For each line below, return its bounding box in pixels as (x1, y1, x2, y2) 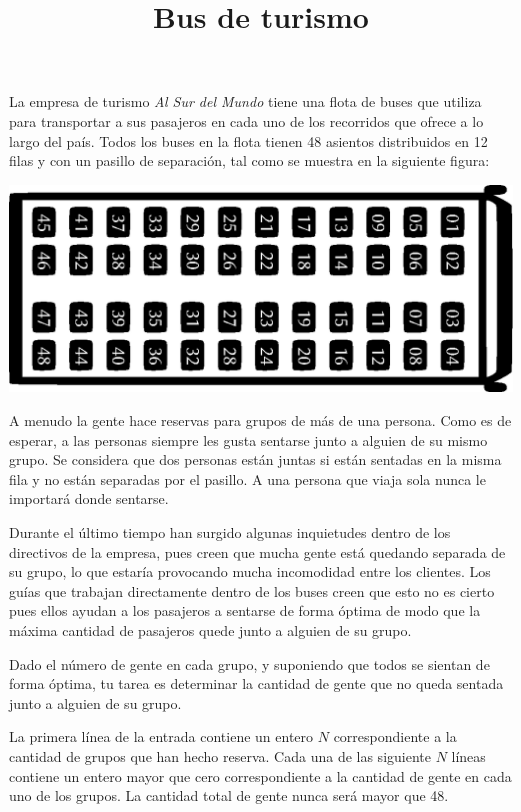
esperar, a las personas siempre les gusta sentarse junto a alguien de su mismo (9, 429, 488, 450)
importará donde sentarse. (9, 488, 169, 509)
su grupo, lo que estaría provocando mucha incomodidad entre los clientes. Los (9, 561, 491, 582)
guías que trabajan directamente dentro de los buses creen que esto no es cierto (9, 580, 495, 601)
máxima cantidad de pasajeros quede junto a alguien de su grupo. (9, 619, 412, 640)
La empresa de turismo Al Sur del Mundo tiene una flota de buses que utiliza (9, 91, 482, 112)
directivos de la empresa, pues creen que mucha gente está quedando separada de (9, 541, 506, 562)
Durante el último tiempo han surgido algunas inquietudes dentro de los (9, 522, 451, 543)
